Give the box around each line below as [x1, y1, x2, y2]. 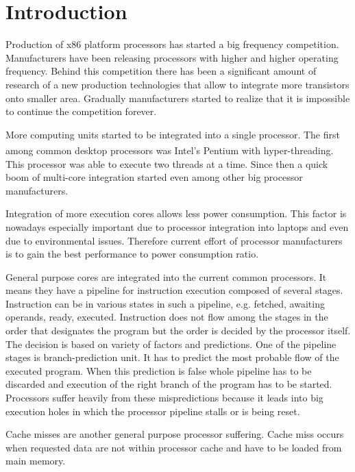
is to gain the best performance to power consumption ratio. [5, 247, 259, 261]
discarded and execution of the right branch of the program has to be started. [5, 377, 332, 391]
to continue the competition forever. [5, 104, 157, 119]
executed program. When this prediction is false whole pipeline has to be [5, 363, 312, 377]
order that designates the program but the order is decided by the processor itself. [5, 323, 351, 338]
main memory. [5, 454, 66, 468]
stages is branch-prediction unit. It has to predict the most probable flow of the [5, 350, 339, 364]
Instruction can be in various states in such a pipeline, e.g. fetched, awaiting [5, 296, 325, 310]
